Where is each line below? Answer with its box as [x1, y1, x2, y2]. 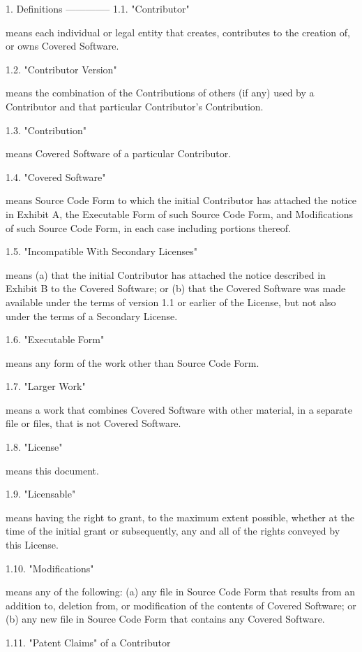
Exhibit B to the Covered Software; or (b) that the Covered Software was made [6, 281, 346, 296]
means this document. [6, 463, 99, 477]
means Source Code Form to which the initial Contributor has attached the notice [6, 193, 356, 208]
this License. [6, 537, 59, 552]
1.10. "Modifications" [6, 560, 94, 575]
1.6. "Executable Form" [6, 332, 105, 347]
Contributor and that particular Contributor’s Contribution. [6, 99, 264, 113]
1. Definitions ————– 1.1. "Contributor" [6, 1, 190, 15]
